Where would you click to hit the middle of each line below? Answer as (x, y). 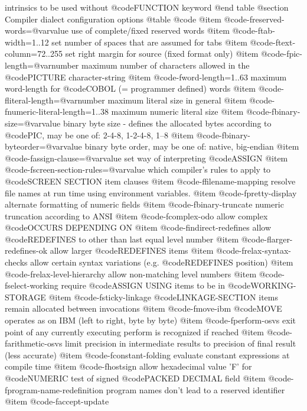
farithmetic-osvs (34, 343)
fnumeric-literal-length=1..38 (57, 111)
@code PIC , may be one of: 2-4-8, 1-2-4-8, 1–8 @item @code (112, 135)
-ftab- (265, 30)
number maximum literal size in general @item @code (175, 100)
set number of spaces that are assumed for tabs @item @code (162, 42)
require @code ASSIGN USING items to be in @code (156, 285)
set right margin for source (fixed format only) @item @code (174, 54)
